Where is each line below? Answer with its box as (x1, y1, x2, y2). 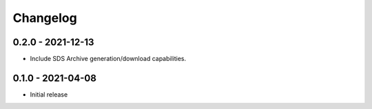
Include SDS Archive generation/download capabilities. (30, 55, 187, 63)
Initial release (30, 90, 68, 99)
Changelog (12, 10, 77, 25)
